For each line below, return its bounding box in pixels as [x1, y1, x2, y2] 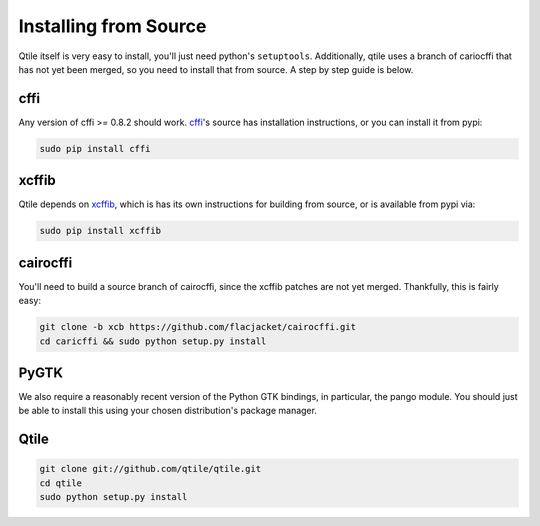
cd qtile [39, 477, 83, 489]
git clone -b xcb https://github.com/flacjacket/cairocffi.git [39, 321, 357, 333]
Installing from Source [18, 15, 207, 37]
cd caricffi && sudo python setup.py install [39, 335, 267, 347]
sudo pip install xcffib [39, 225, 162, 237]
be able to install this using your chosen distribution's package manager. [18, 405, 317, 417]
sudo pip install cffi [39, 143, 151, 154]
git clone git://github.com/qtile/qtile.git [39, 463, 262, 475]
